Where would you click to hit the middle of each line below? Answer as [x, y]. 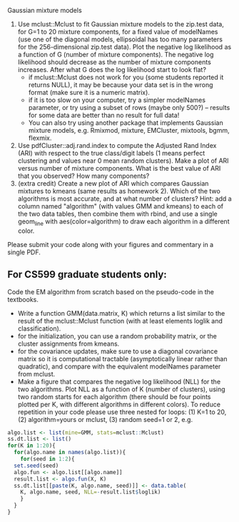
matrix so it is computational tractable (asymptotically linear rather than [122, 358]
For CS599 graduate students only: [87, 275]
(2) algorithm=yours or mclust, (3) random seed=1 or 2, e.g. [105, 419]
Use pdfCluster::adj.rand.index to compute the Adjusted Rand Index [117, 145]
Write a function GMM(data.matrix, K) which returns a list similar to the [121, 313]
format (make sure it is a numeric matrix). [89, 92]
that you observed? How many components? [83, 176]
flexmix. [40, 138]
